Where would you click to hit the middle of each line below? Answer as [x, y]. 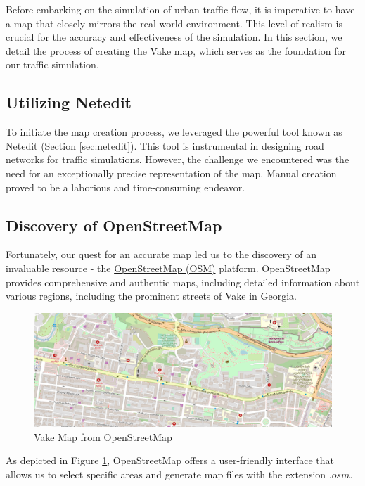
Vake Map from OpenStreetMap [103, 436]
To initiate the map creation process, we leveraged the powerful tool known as [174, 132]
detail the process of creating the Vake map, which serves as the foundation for [176, 50]
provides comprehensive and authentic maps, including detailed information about [183, 282]
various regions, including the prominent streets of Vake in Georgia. [152, 296]
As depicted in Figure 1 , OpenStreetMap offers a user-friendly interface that [170, 460]
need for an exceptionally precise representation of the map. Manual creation [171, 173]
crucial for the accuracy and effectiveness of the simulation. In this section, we [174, 37]
